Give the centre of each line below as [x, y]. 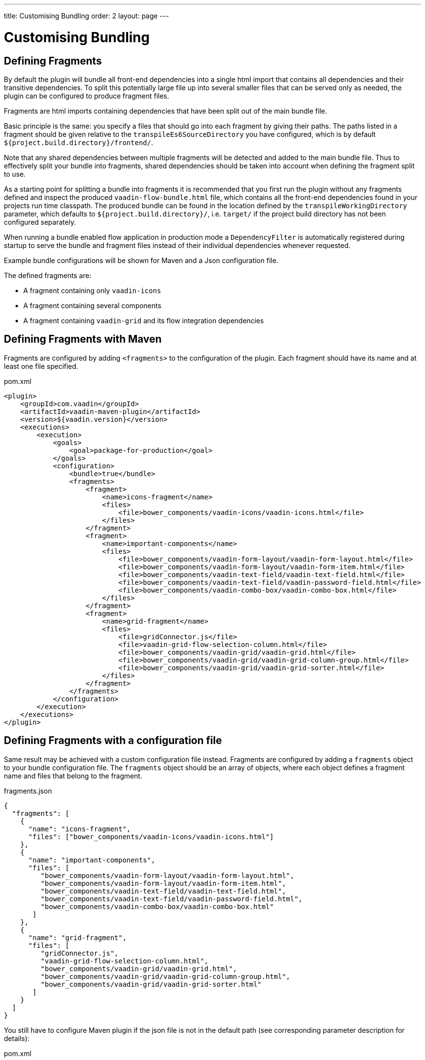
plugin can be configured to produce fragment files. [87, 96]
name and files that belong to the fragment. [73, 776]
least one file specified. [41, 366]
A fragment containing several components [92, 305]
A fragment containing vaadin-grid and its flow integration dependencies [144, 320]
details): [17, 1038]
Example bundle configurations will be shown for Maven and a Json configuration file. [141, 260]
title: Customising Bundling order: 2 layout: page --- [87, 16]
